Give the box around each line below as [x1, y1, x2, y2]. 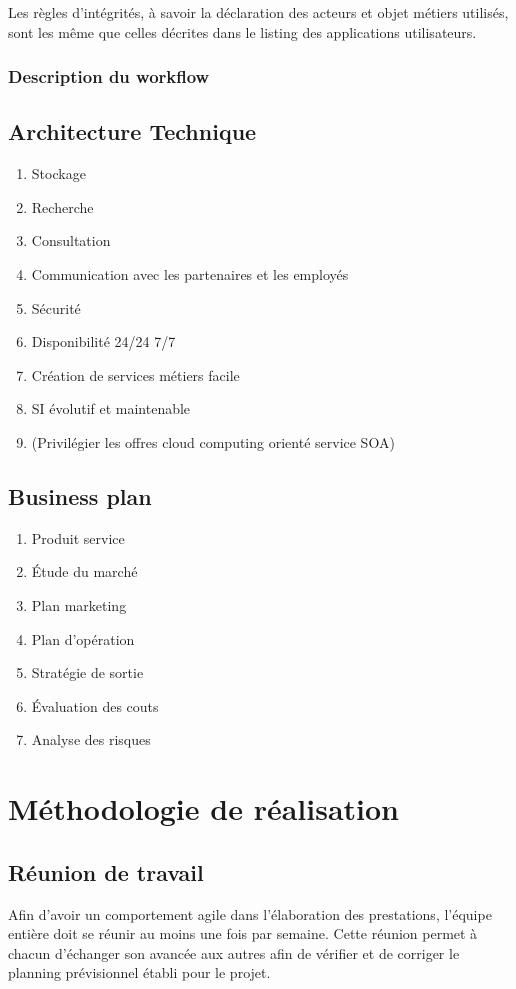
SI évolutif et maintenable [31, 398, 191, 419]
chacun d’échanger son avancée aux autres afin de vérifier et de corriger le [8, 942, 460, 963]
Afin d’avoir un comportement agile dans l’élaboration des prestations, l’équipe [8, 903, 492, 924]
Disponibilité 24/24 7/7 [31, 331, 176, 352]
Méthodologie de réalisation [8, 788, 399, 829]
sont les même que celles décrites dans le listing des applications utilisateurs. [8, 21, 477, 42]
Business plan [8, 480, 152, 511]
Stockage [31, 163, 86, 184]
